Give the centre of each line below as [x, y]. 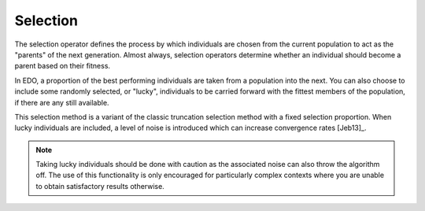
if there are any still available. [62, 102]
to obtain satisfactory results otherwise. [100, 186]
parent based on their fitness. [62, 66]
